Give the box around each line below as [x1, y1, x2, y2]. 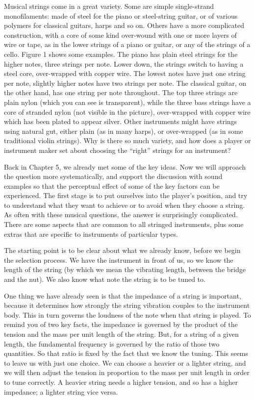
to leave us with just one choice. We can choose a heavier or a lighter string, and [4, 357, 246, 368]
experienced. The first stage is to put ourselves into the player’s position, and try [4, 190, 248, 200]
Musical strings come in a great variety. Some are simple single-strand [4, 1, 214, 11]
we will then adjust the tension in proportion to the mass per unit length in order [4, 367, 250, 377]
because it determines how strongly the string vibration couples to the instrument [4, 300, 250, 310]
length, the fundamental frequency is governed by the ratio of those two [4, 338, 220, 349]
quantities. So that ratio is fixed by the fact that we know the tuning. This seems [4, 348, 248, 358]
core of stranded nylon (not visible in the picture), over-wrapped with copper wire [4, 106, 251, 117]
